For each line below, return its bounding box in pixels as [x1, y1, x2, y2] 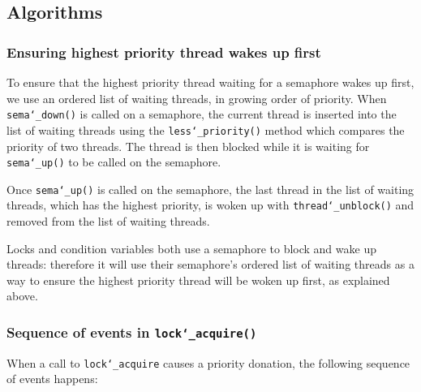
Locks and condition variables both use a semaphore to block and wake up [6, 239, 376, 256]
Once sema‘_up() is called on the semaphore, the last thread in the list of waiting [6, 180, 415, 197]
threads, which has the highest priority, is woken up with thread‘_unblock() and [6, 196, 415, 213]
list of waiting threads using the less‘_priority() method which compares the [6, 121, 405, 138]
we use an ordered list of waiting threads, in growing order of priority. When [6, 89, 387, 106]
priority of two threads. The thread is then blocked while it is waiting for [6, 137, 370, 154]
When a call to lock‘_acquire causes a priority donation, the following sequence [6, 354, 410, 371]
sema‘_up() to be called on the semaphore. [6, 153, 221, 170]
